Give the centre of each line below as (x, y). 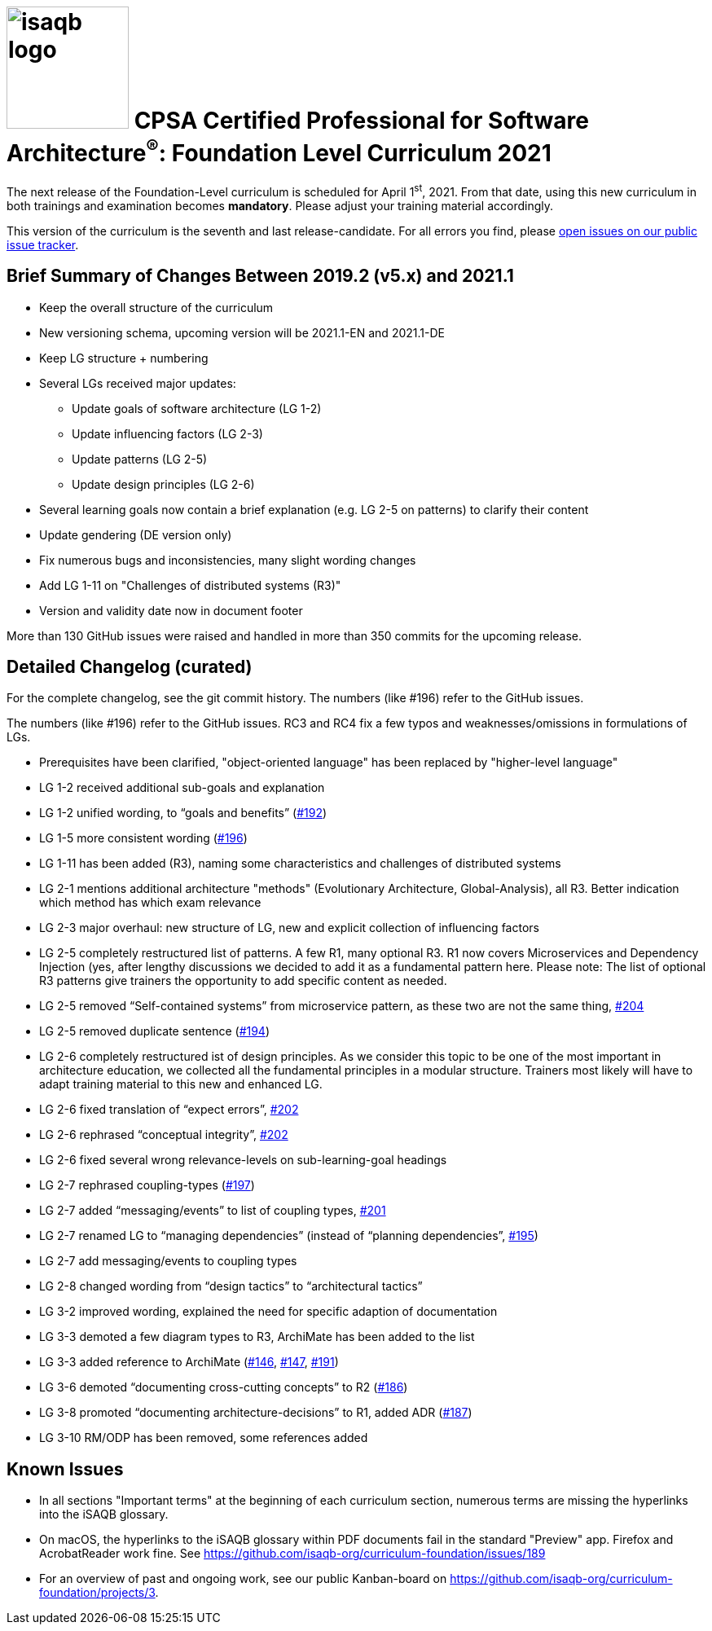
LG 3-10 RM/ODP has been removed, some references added (204, 1438)
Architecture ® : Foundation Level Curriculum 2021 (279, 151)
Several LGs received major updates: (138, 383)
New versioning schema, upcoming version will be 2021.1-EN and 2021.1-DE (242, 332)
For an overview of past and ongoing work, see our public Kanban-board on (243, 1579)
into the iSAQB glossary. (104, 1514)
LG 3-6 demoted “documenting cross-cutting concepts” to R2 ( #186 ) (224, 1387)
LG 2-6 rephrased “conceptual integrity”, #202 (164, 1135)
